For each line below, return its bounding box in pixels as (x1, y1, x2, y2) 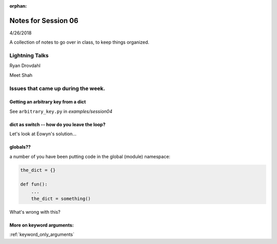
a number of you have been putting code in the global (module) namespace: (9, 153, 170, 159)
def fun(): (20, 181, 48, 187)
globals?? (9, 144, 31, 150)
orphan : (9, 3, 27, 9)
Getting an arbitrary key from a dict (9, 99, 86, 105)
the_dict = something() (31, 196, 91, 202)
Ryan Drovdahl (9, 63, 41, 69)
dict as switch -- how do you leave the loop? (9, 121, 106, 128)
